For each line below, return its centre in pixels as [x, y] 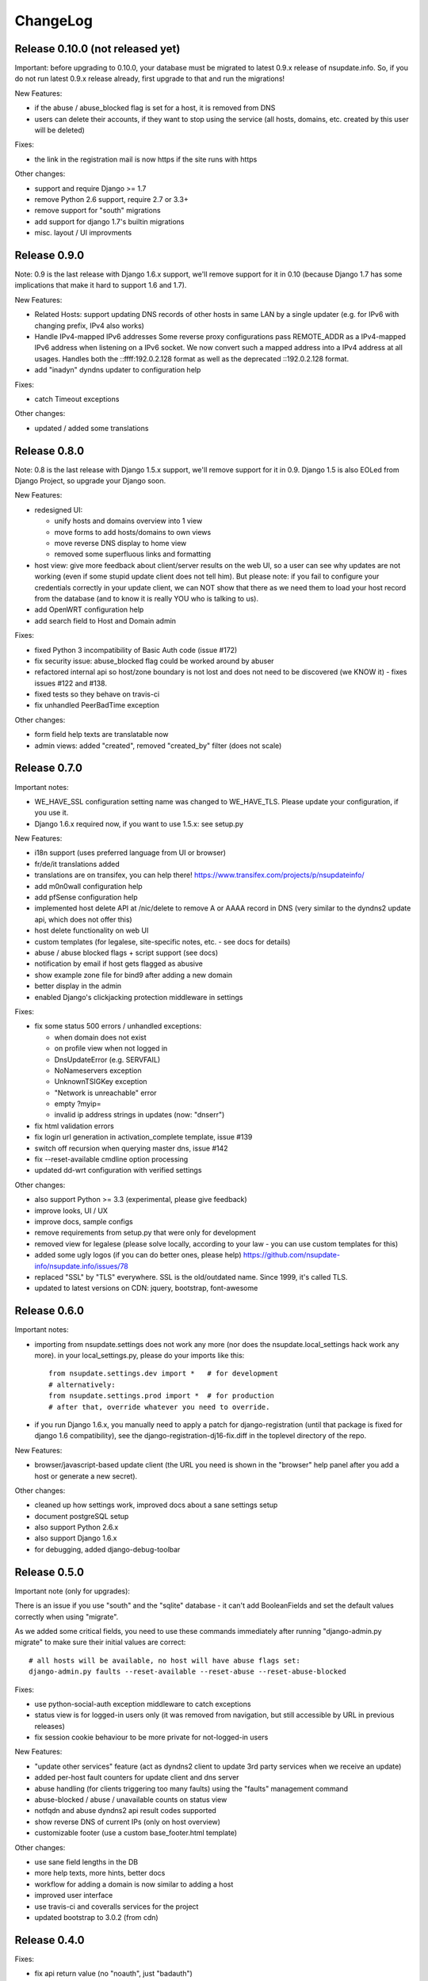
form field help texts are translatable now [101, 735]
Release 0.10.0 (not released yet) [97, 49]
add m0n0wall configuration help [88, 886]
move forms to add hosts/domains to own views [133, 532]
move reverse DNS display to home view [120, 543]
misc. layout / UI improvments [83, 233]
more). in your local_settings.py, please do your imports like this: [139, 1356]
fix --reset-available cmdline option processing [111, 1159]
